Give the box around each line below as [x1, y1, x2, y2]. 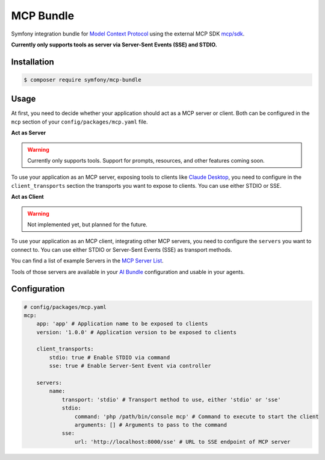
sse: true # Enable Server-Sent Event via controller [49, 362, 211, 370]
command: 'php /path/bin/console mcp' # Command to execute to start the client [74, 413, 319, 420]
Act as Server [11, 129, 46, 137]
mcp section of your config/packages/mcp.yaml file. [11, 118, 148, 125]
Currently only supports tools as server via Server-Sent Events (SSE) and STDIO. [11, 41, 217, 48]
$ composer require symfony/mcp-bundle [23, 76, 141, 83]
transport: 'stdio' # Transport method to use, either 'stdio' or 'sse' [61, 396, 281, 403]
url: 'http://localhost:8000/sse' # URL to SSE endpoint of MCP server [74, 438, 291, 445]
